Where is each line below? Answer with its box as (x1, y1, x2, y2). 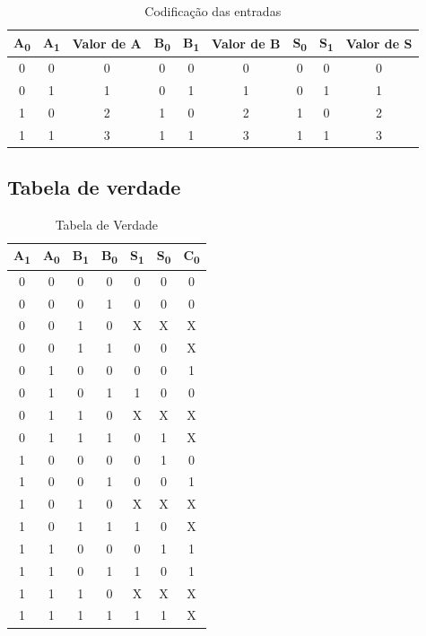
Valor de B (212, 33, 281, 52)
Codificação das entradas (144, 2, 282, 20)
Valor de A (72, 33, 142, 52)
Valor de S (345, 33, 413, 52)
